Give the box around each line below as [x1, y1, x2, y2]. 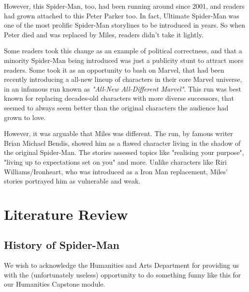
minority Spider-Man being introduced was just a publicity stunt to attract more [4, 55, 244, 65]
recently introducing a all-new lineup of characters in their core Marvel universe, [4, 74, 242, 84]
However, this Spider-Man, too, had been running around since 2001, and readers [4, 1, 245, 11]
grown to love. [4, 112, 46, 122]
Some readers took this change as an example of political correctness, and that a [4, 46, 242, 56]
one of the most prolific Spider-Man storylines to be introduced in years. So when [4, 20, 246, 30]
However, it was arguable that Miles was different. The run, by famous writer [4, 128, 233, 138]
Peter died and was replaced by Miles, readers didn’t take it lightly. [4, 29, 204, 39]
